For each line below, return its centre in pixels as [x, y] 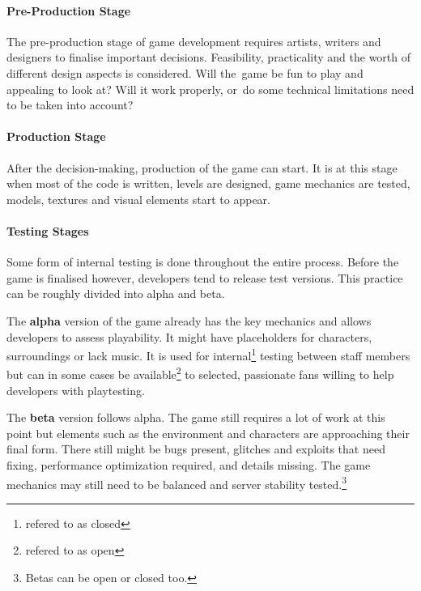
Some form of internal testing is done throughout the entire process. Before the [203, 262]
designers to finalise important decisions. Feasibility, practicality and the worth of [209, 57]
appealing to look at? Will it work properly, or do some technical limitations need [210, 89]
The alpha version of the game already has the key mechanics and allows [189, 320]
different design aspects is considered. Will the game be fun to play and [185, 72]
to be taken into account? [70, 105]
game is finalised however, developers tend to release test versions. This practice [205, 277]
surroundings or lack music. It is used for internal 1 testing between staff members [208, 354]
